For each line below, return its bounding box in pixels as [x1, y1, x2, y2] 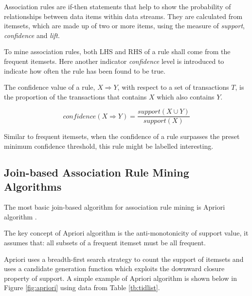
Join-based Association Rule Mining [4, 164, 189, 179]
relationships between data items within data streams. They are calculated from [4, 11, 243, 21]
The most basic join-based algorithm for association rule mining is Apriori [4, 202, 225, 212]
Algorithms [4, 179, 62, 194]
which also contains [157, 91, 215, 101]
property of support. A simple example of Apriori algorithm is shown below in [4, 273, 237, 283]
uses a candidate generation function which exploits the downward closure [4, 263, 225, 274]
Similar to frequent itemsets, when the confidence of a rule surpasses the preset [4, 131, 240, 141]
